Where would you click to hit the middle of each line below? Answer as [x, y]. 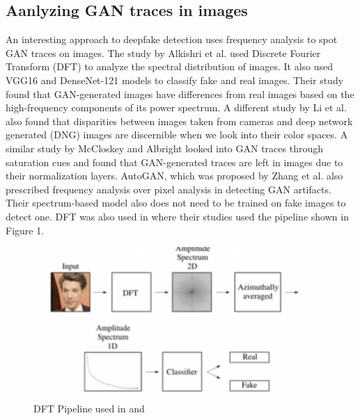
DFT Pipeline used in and [89, 409]
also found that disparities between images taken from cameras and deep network [179, 121]
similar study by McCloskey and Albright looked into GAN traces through [164, 148]
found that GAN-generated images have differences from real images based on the [180, 94]
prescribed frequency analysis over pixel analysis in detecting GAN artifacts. [169, 189]
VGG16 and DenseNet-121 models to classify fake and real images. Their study [175, 80]
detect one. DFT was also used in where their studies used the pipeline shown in [177, 216]
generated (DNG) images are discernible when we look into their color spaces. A [177, 135]
